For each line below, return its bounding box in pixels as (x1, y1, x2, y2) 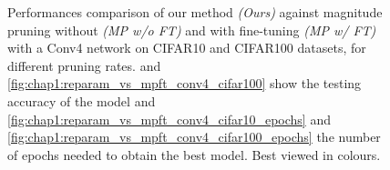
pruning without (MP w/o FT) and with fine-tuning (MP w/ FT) (7, 20, 376, 39)
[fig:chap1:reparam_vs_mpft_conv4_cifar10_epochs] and (7, 109, 331, 128)
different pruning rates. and (7, 55, 161, 75)
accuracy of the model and (7, 91, 156, 110)
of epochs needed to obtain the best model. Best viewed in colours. (7, 145, 381, 164)
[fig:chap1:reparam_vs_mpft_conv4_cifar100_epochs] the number (7, 127, 381, 146)
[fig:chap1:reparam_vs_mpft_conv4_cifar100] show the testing (7, 74, 362, 93)
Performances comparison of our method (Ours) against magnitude (7, 3, 383, 21)
